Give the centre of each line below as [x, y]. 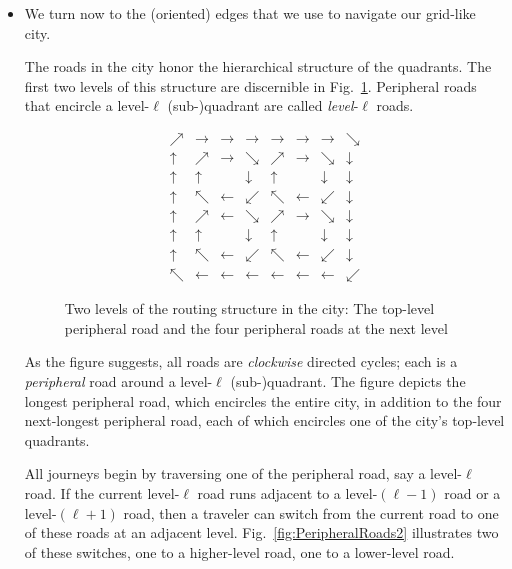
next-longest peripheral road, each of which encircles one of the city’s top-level [264, 420]
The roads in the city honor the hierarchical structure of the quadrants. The [258, 66]
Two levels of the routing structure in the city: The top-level [249, 308]
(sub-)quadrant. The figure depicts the [348, 381]
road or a [472, 492]
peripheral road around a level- [118, 381]
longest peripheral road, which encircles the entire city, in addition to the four [263, 400]
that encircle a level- [87, 105]
